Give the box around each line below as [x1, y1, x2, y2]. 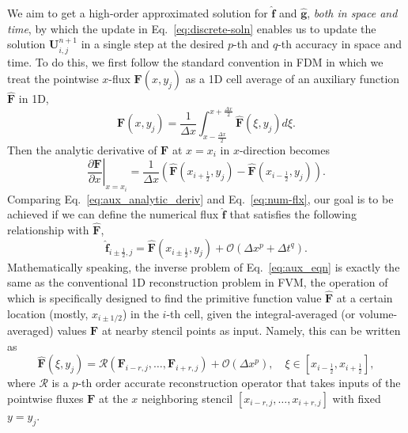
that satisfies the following [229, 206, 357, 222]
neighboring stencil [141, 389, 233, 406]
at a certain [336, 289, 393, 306]
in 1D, [18, 90, 49, 107]
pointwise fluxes [7, 389, 84, 406]
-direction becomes [239, 141, 330, 158]
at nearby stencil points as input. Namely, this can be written [101, 322, 401, 339]
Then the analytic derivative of [7, 141, 157, 158]
